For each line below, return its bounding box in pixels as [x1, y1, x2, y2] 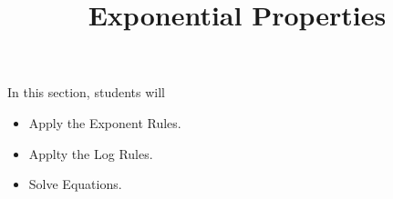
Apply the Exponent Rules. [28, 113, 181, 132]
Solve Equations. [28, 174, 122, 194]
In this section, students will [7, 83, 165, 102]
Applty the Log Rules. [28, 144, 153, 163]
